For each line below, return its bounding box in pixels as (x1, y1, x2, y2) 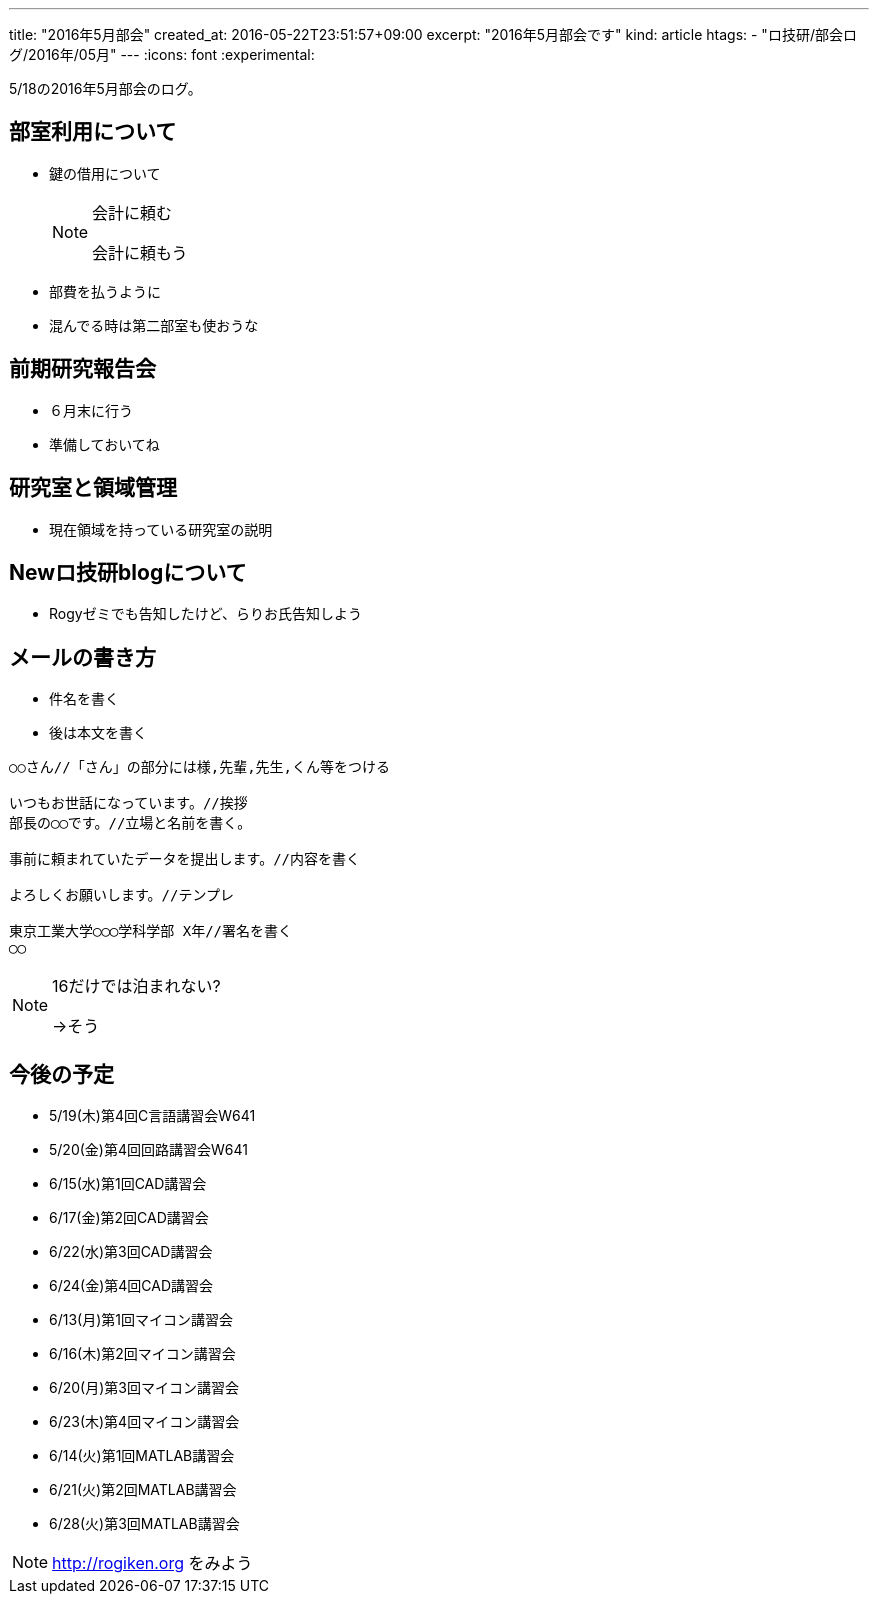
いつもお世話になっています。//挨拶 (9, 795, 248, 812)
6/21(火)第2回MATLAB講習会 (49, 1481, 237, 1499)
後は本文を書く (49, 724, 147, 742)
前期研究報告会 (9, 356, 156, 382)
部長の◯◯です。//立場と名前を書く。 (9, 815, 252, 832)
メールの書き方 (9, 644, 156, 670)
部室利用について (9, 119, 177, 145)
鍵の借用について (49, 164, 161, 182)
